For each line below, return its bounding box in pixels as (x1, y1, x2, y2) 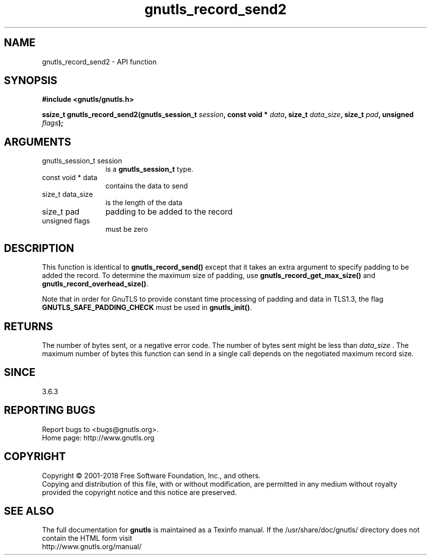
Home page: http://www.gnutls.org (42, 433, 154, 442)
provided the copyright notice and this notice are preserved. (42, 488, 237, 497)
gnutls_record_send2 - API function (42, 57, 157, 66)
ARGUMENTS (4, 135, 71, 148)
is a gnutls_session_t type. (105, 165, 193, 174)
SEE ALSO (4, 504, 54, 517)
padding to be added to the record (105, 207, 233, 217)
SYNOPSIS (4, 74, 58, 87)
